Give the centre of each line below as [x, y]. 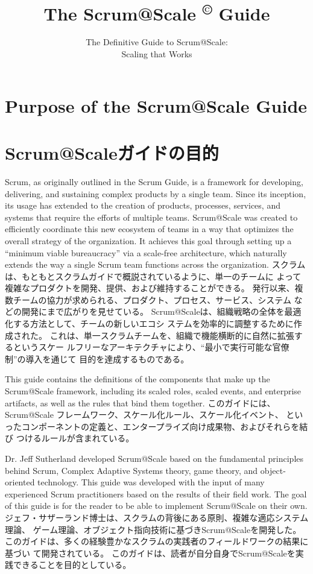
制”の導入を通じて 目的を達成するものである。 [97, 358]
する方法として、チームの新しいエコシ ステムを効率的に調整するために [153, 323]
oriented [20, 482]
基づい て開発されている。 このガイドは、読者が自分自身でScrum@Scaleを [150, 553]
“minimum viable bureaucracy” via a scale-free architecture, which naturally [146, 252]
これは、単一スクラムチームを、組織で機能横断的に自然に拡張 [172, 335]
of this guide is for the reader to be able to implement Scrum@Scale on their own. [156, 506]
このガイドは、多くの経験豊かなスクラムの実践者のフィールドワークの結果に [157, 541]
